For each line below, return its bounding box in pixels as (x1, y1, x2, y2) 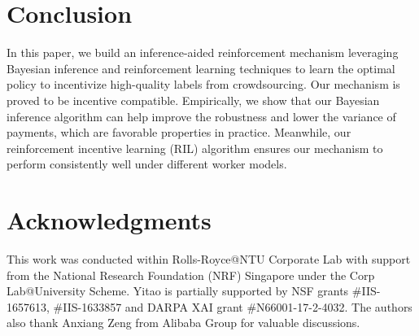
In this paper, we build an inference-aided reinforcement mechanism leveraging (7, 44, 399, 61)
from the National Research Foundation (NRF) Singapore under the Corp (7, 266, 375, 283)
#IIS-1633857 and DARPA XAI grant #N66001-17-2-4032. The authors (53, 298, 412, 315)
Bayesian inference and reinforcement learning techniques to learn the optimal (7, 59, 395, 76)
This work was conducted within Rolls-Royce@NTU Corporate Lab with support (7, 251, 411, 267)
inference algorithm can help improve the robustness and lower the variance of (7, 107, 396, 124)
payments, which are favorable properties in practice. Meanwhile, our (7, 124, 351, 141)
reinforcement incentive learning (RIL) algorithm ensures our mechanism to (7, 139, 383, 156)
